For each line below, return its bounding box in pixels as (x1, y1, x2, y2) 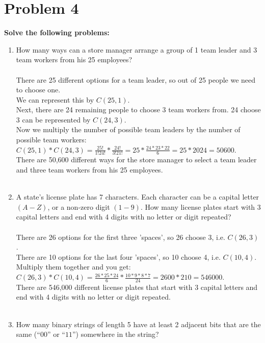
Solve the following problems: (4, 27, 110, 38)
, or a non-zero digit (47, 201, 110, 212)
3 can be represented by (16, 114, 91, 125)
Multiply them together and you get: (16, 261, 131, 272)
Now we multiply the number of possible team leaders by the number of (16, 124, 241, 135)
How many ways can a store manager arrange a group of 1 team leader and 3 (16, 44, 257, 55)
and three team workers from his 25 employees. (16, 164, 163, 175)
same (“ (16, 329, 40, 339)
